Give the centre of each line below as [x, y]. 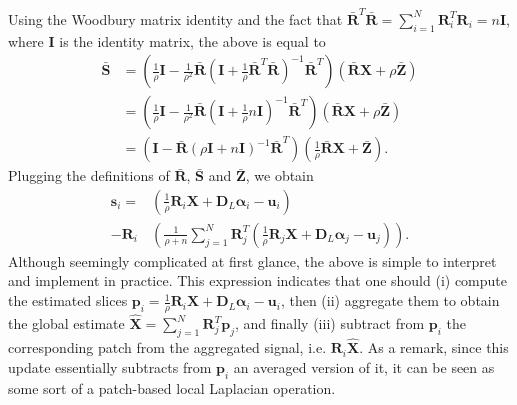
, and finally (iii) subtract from [329, 323]
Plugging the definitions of [89, 175]
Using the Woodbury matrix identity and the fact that [175, 18]
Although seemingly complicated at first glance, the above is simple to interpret [252, 260]
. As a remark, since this [434, 347]
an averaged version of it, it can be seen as [364, 366]
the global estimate [66, 323]
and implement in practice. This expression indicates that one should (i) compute [258, 280]
